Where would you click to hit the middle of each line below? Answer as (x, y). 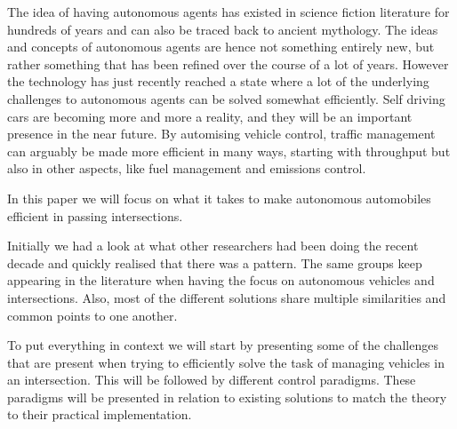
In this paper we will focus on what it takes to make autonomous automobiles (219, 198)
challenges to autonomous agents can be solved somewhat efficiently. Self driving (226, 98)
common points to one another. (92, 315)
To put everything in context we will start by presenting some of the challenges (223, 345)
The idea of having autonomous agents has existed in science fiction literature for (228, 12)
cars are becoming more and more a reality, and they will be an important (210, 116)
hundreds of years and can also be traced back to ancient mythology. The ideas (223, 29)
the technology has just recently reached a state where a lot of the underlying (218, 81)
